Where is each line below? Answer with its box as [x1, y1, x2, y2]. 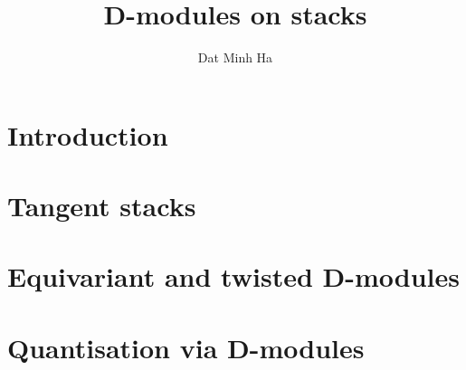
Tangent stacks [7, 187, 196, 224]
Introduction [7, 116, 168, 153]
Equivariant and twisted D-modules [7, 258, 460, 295]
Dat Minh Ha [197, 48, 273, 67]
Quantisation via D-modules [7, 328, 365, 365]
